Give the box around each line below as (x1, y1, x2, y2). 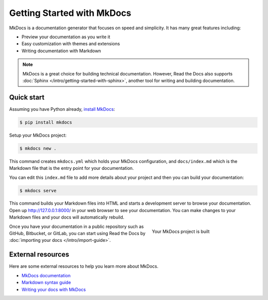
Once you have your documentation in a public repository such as (9, 224, 144, 229)
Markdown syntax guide (21, 280, 71, 286)
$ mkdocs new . (19, 146, 57, 151)
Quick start (9, 93, 45, 101)
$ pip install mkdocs (19, 119, 72, 125)
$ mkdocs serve (19, 188, 57, 193)
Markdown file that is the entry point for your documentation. (9, 165, 134, 171)
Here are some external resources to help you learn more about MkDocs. (9, 263, 159, 269)
